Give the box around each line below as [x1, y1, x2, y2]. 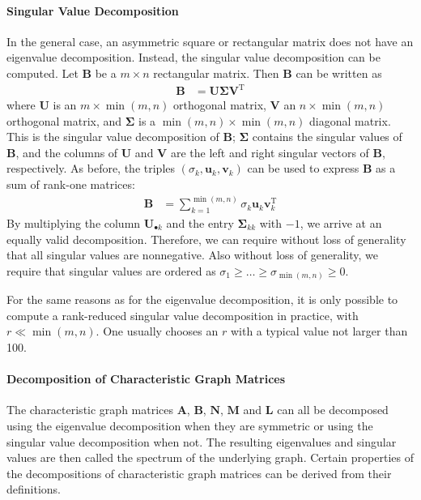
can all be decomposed [277, 401, 389, 418]
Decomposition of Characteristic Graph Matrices [6, 370, 286, 387]
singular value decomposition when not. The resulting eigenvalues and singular [6, 433, 397, 450]
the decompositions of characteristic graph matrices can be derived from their [6, 464, 392, 481]
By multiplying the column [6, 215, 141, 231]
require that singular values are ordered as [6, 262, 216, 279]
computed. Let [6, 64, 79, 81]
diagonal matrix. [309, 112, 391, 129]
